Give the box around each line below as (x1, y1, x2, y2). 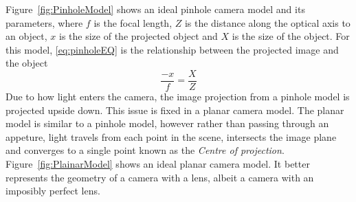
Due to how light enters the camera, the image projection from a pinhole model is (5, 89, 350, 104)
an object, (5, 29, 47, 43)
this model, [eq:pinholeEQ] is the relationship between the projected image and (5, 42, 339, 56)
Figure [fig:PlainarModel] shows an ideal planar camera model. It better (5, 157, 310, 170)
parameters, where (5, 15, 83, 30)
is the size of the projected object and (59, 29, 218, 43)
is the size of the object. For (232, 29, 350, 43)
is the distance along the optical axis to (184, 15, 351, 30)
